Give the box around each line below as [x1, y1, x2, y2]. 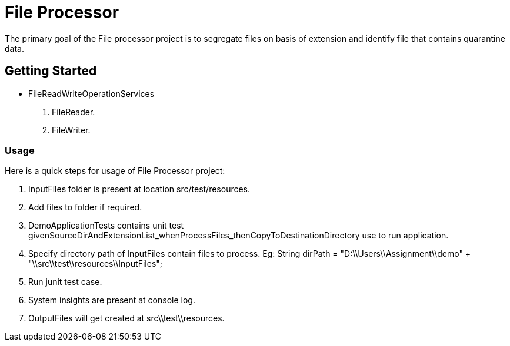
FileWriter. [52, 125, 91, 135]
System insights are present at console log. [28, 295, 195, 305]
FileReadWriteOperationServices [28, 88, 155, 99]
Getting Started [5, 63, 97, 79]
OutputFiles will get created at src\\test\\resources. [28, 313, 225, 324]
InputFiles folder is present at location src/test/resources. [28, 184, 251, 194]
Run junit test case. [28, 277, 102, 287]
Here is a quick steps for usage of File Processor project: [5, 166, 225, 176]
